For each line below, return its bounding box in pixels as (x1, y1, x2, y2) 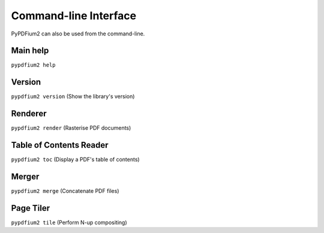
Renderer (11, 109, 47, 119)
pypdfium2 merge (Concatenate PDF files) (11, 187, 119, 195)
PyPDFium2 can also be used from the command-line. (11, 30, 145, 37)
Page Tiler (11, 203, 50, 213)
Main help (11, 46, 49, 56)
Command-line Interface (11, 9, 137, 22)
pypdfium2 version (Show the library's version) (11, 93, 135, 100)
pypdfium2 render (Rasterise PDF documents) (11, 124, 131, 132)
